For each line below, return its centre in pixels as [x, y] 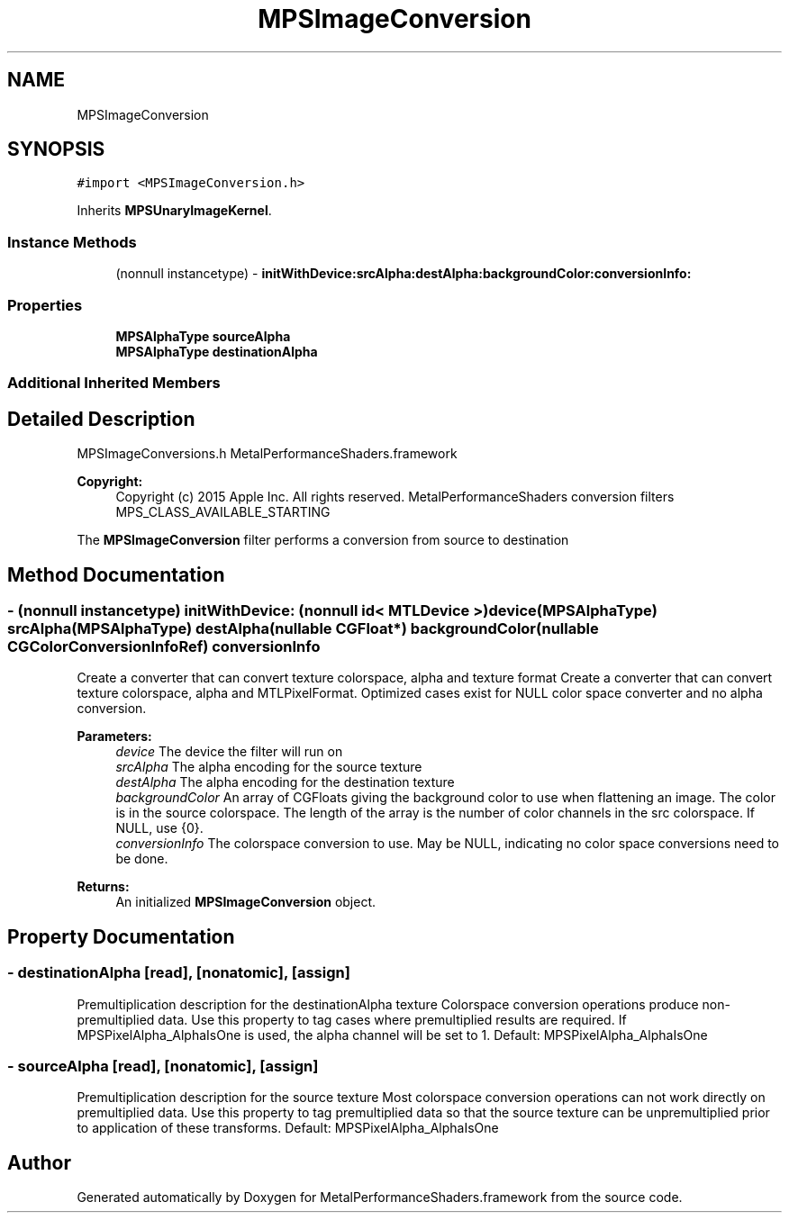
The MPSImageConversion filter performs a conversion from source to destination [323, 540]
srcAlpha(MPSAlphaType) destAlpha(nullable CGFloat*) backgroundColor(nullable [303, 628]
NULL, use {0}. [159, 828]
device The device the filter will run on [229, 752]
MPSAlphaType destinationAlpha [217, 351]
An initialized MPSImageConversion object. [246, 902]
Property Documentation [121, 936]
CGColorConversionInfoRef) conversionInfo [164, 646]
